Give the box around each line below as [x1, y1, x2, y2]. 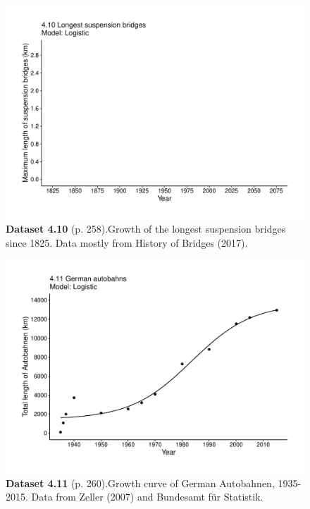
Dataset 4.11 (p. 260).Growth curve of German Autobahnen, [6, 475, 275, 490]
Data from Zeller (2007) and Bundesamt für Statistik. [31, 489, 263, 504]
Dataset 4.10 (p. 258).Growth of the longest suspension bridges [6, 221, 286, 236]
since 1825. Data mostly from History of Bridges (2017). [6, 235, 248, 250]
